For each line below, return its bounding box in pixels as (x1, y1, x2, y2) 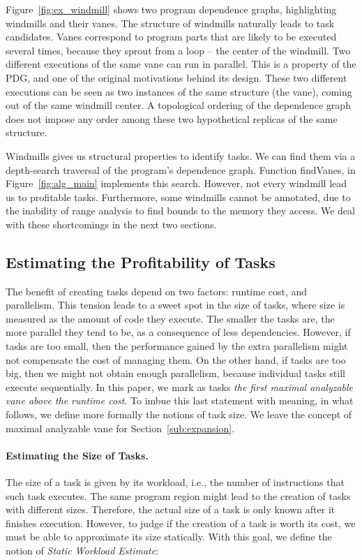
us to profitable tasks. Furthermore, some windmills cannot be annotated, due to (6, 189, 351, 204)
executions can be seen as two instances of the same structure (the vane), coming (6, 84, 352, 98)
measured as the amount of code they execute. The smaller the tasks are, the (6, 311, 335, 325)
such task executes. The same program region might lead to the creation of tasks (6, 488, 351, 503)
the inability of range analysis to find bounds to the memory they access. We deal (6, 203, 355, 218)
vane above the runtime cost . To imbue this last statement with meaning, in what (6, 393, 354, 408)
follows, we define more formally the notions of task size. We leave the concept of (6, 407, 352, 422)
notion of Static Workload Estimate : (6, 543, 159, 557)
